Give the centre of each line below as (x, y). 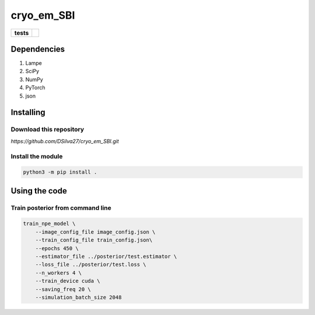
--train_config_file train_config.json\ (94, 240)
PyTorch (35, 88)
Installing (28, 112)
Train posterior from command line (61, 207)
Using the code (39, 191)
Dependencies (38, 49)
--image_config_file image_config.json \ (95, 232)
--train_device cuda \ (68, 281)
